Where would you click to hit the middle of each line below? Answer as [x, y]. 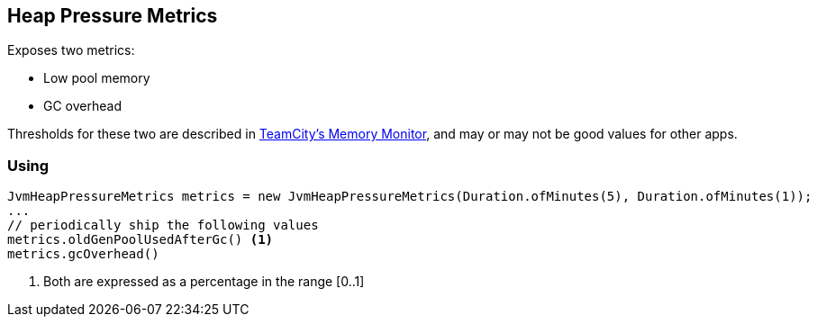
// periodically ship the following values [163, 225]
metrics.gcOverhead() [83, 254]
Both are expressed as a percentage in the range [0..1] [204, 282]
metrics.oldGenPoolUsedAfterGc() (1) [141, 240]
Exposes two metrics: [71, 50]
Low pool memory [97, 78]
